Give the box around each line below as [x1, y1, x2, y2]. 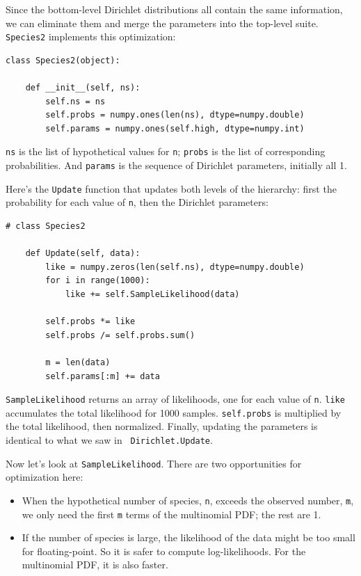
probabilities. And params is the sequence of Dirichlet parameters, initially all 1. [6, 158, 347, 173]
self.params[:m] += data [45, 371, 160, 381]
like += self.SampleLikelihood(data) [65, 289, 240, 299]
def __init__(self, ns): [25, 83, 141, 93]
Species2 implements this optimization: [6, 29, 176, 44]
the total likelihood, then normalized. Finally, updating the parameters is [6, 419, 318, 433]
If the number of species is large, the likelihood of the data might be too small [22, 530, 355, 545]
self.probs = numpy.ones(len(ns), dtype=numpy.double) [45, 110, 305, 120]
